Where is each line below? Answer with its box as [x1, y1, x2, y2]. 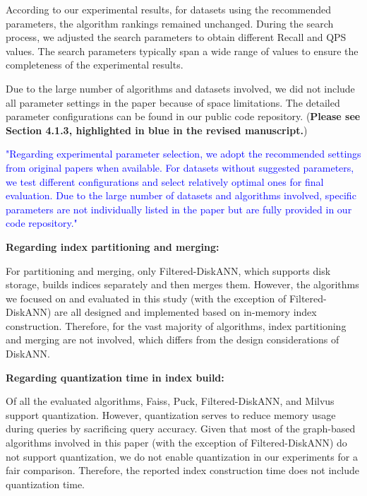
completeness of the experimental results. [6, 57, 183, 72]
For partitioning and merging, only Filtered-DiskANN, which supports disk [6, 263, 331, 278]
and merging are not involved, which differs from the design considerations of [6, 332, 339, 347]
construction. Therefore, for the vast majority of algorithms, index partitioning [6, 318, 347, 333]
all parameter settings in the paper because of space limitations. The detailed [6, 95, 340, 110]
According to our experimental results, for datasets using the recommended [6, 2, 332, 16]
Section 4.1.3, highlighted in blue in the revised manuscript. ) [6, 122, 308, 137]
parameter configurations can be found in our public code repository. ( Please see [6, 109, 361, 124]
